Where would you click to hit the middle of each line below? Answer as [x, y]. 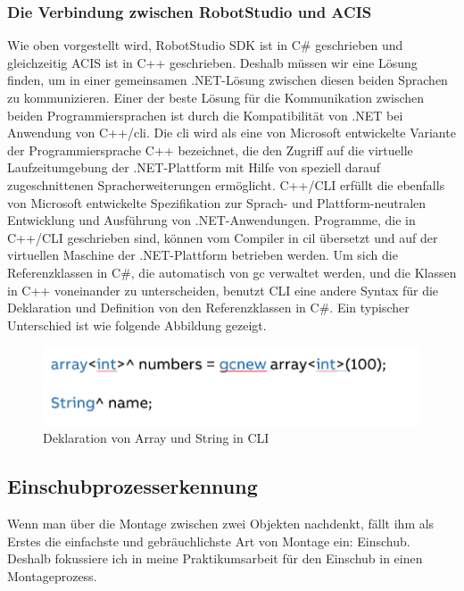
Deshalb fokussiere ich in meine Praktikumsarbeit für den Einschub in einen [215, 558]
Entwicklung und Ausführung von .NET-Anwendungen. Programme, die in [211, 220]
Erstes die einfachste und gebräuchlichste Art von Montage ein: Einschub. [209, 541]
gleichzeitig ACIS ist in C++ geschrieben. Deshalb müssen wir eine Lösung [212, 62]
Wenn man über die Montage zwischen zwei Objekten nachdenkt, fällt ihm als [221, 524]
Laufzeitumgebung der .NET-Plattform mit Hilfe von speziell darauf [194, 167]
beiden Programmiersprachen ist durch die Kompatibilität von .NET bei [205, 115]
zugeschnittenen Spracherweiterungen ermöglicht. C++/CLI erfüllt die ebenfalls [226, 184]
